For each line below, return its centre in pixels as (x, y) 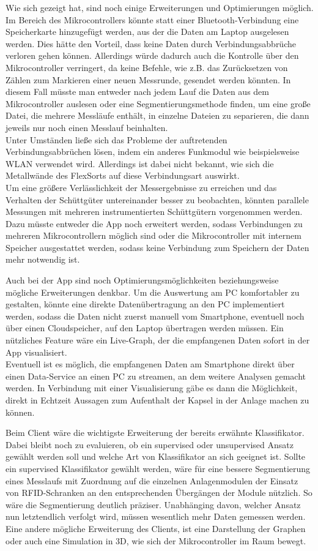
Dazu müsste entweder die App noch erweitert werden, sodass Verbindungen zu (154, 223)
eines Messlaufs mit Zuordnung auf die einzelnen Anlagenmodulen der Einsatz (152, 480)
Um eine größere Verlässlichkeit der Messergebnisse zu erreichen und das (141, 187)
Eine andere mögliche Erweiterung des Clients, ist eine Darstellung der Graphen (156, 528)
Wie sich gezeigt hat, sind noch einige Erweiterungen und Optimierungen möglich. (160, 7)
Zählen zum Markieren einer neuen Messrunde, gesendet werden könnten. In (148, 79)
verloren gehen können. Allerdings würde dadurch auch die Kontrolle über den (152, 55)
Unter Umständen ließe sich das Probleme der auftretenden (116, 139)
